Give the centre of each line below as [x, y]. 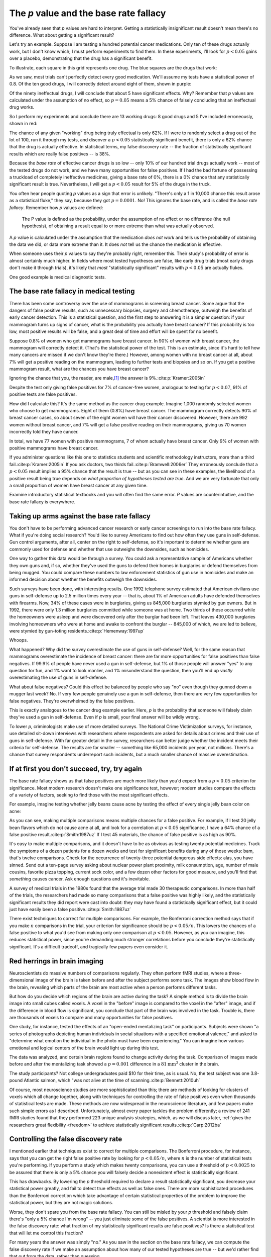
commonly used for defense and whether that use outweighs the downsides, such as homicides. [109, 549]
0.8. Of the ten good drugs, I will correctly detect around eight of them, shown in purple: [100, 84]
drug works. [22, 107]
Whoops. [19, 640]
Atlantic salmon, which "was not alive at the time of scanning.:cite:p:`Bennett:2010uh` [112, 1081]
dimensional [22, 980]
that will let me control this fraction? [46, 1233]
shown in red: [23, 124]
